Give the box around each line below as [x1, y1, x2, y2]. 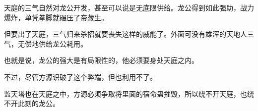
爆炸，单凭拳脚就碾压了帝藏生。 [4, 12, 108, 22]
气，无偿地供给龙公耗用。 [4, 38, 87, 49]
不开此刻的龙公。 [4, 98, 60, 109]
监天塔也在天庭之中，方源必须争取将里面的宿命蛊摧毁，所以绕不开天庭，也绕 [4, 88, 254, 99]
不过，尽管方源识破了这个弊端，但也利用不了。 [4, 71, 157, 82]
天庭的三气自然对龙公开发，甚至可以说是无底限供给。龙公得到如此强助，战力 [4, 2, 254, 12]
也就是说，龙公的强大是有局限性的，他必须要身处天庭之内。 [4, 55, 198, 65]
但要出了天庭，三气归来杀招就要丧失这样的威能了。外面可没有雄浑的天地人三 [4, 29, 254, 39]
